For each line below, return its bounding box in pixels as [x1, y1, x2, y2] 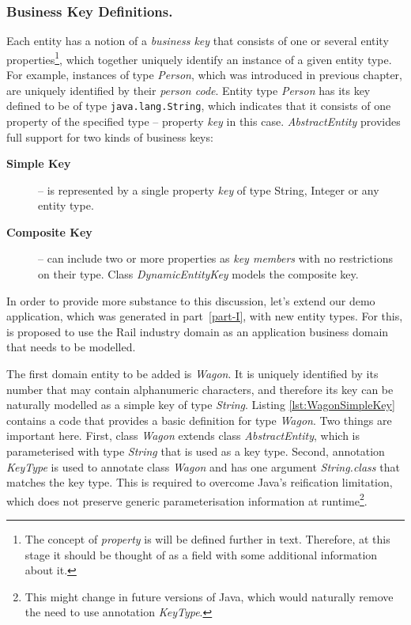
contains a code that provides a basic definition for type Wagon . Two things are [6, 411, 392, 428]
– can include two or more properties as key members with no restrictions [38, 250, 393, 267]
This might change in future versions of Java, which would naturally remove [25, 588, 394, 604]
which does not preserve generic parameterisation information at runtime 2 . [6, 490, 368, 509]
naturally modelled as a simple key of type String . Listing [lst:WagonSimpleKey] [6, 396, 395, 413]
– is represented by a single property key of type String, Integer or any [38, 181, 379, 198]
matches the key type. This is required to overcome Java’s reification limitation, [6, 474, 393, 491]
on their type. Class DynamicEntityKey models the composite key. [38, 266, 359, 282]
